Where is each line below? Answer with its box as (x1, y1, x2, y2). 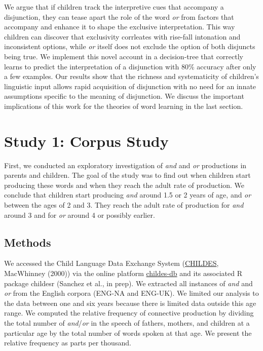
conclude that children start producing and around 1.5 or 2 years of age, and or (4, 189, 251, 200)
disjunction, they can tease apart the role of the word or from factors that (4, 11, 234, 22)
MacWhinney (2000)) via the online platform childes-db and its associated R (4, 268, 242, 279)
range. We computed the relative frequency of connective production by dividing (4, 307, 254, 318)
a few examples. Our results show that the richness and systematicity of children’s (4, 71, 259, 82)
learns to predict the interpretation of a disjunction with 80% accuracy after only (4, 61, 256, 71)
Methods (4, 234, 51, 250)
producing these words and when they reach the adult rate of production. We (4, 179, 245, 190)
